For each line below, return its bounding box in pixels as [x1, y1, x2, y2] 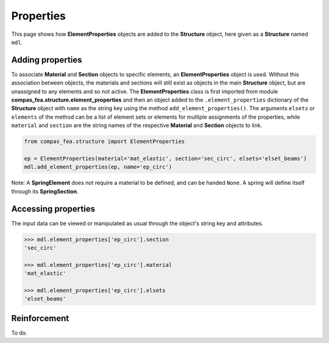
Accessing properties [11, 204, 96, 214]
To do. [11, 329, 27, 336]
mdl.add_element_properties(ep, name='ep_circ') [24, 164, 172, 170]
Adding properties [11, 55, 82, 65]
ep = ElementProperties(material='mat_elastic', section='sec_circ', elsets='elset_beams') [24, 155, 307, 162]
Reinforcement [11, 313, 69, 324]
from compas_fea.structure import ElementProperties [24, 138, 185, 145]
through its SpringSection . [11, 187, 79, 195]
